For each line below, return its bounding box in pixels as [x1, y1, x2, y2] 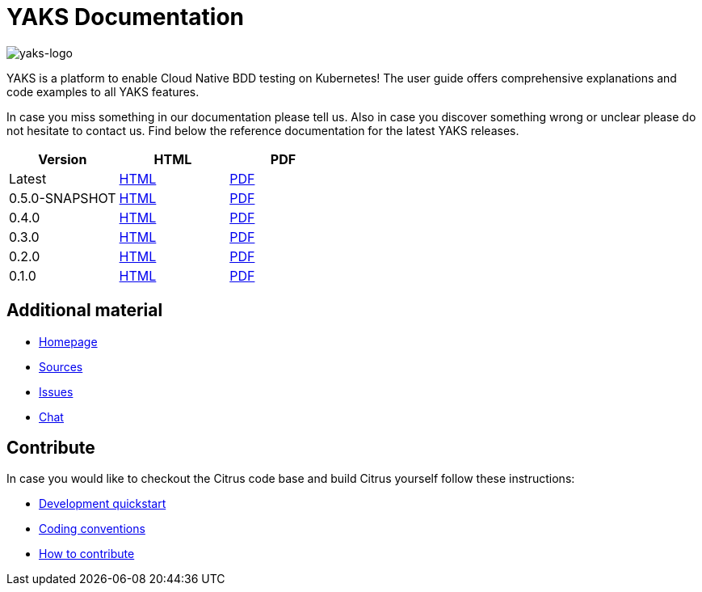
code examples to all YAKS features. [6, 84, 200, 99]
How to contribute [39, 547, 135, 561]
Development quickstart [39, 497, 166, 511]
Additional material [6, 300, 163, 321]
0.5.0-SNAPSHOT [9, 189, 116, 206]
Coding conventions [39, 522, 145, 536]
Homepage [39, 334, 98, 349]
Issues [39, 384, 74, 399]
